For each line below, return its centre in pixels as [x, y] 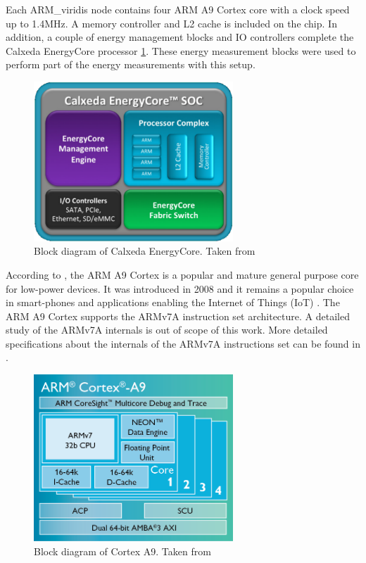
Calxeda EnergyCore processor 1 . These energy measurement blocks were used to [181, 50]
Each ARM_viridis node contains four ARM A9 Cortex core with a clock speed [178, 9]
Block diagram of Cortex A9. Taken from [122, 551]
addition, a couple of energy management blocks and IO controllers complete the [180, 37]
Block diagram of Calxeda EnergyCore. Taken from [145, 251]
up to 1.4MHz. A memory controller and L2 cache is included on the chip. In [171, 23]
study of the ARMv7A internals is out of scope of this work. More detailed [167, 330]
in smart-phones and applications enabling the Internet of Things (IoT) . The [173, 302]
